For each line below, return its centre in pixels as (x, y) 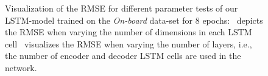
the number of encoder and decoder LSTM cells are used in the (123, 56)
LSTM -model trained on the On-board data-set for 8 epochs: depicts (134, 20)
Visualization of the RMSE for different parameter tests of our (122, 8)
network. (21, 67)
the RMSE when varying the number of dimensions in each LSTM (129, 32)
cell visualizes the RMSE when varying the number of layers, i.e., (129, 43)
